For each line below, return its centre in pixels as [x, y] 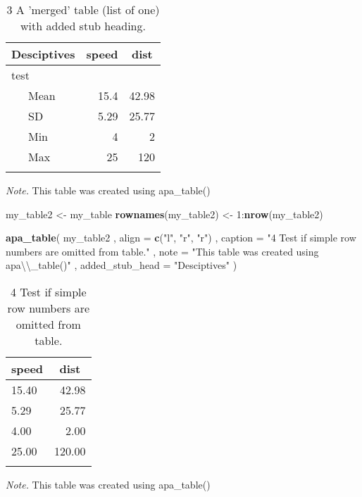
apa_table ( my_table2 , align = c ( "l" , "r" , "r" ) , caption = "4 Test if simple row [181, 238]
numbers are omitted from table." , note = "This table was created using [162, 251]
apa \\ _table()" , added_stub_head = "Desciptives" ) [121, 265]
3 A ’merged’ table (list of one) [83, 10]
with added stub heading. [83, 26]
